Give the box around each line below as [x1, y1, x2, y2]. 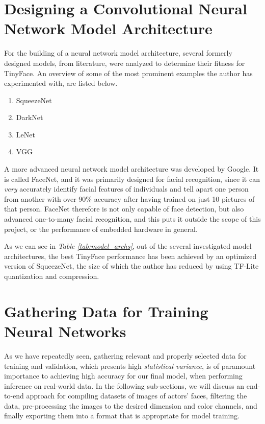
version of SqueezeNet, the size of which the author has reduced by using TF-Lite [4, 261, 259, 271]
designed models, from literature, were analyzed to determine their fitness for [4, 57, 245, 68]
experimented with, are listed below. [4, 78, 118, 88]
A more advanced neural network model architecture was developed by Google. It [4, 163, 259, 174]
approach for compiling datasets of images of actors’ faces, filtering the [26, 390, 247, 401]
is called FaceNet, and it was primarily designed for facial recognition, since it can [4, 173, 260, 184]
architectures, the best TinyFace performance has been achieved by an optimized [4, 250, 257, 261]
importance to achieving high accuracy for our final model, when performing [4, 370, 243, 381]
